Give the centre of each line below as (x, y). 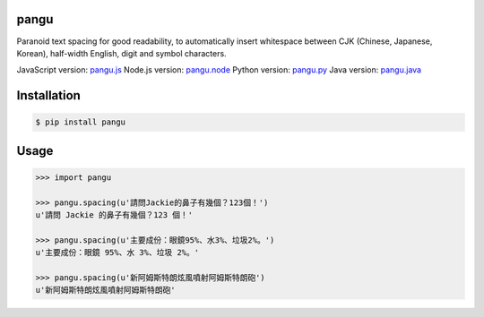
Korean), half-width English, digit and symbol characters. (122, 53)
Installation (48, 95)
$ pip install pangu (80, 122)
